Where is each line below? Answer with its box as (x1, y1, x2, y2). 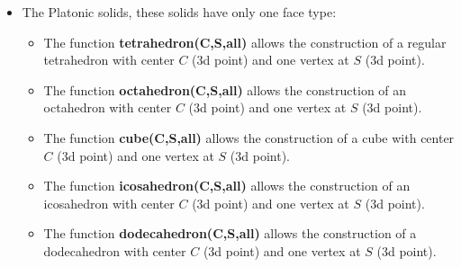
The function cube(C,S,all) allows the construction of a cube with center (43, 128, 455, 147)
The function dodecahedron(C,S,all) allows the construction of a (43, 224, 417, 243)
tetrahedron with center (43, 50, 175, 69)
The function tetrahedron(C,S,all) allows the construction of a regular (43, 32, 447, 51)
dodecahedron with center (43, 241, 186, 260)
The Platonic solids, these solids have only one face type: (22, 3, 337, 21)
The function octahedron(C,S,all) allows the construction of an (43, 80, 407, 99)
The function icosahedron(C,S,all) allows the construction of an (43, 176, 411, 195)
